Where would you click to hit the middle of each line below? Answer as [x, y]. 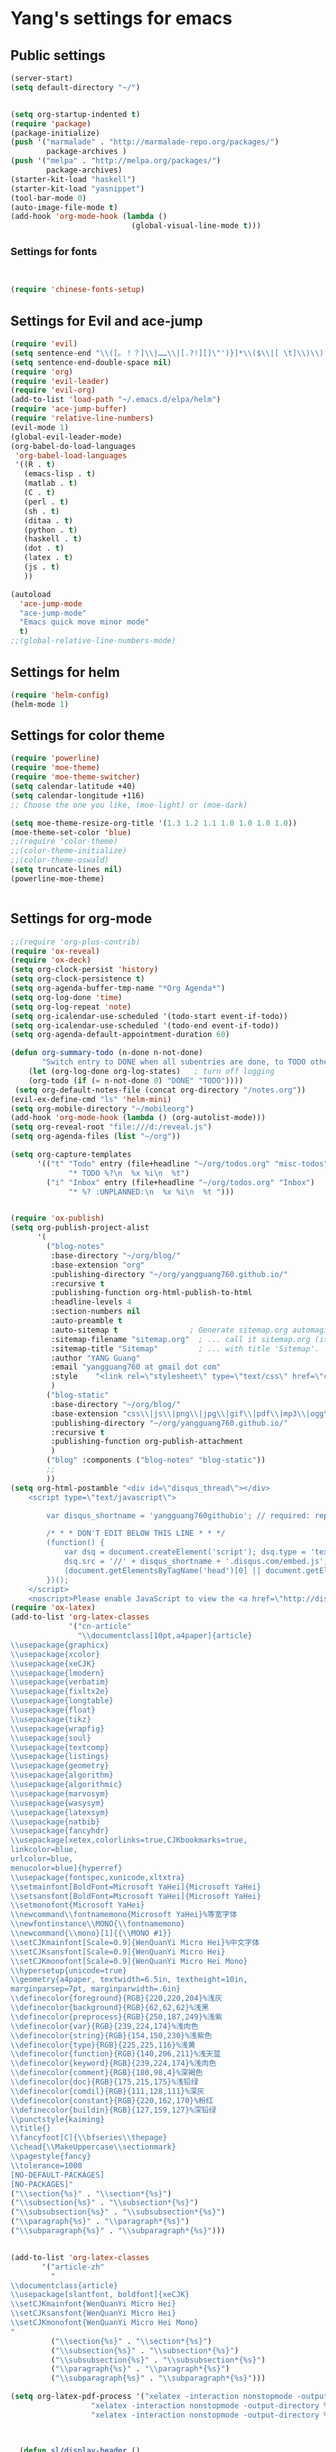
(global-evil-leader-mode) [66, 437]
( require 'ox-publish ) [57, 1218]
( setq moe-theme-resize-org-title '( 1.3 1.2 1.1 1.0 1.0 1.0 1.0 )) [154, 823]
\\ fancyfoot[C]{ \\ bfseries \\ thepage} [89, 2138]
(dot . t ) [44, 548]
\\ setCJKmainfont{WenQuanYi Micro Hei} [93, 2304]
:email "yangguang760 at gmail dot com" [136, 1367]
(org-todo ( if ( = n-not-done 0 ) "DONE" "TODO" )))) [136, 1080]
